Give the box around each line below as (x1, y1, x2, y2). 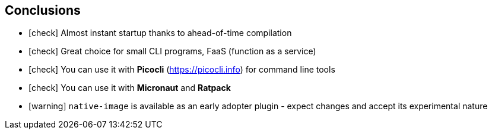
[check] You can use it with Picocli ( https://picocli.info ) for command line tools (28, 64, 335, 75)
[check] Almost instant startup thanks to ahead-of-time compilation (28, 28, 292, 38)
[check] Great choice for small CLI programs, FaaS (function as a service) (28, 46, 316, 57)
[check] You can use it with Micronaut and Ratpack (28, 83, 231, 93)
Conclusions (5, 3, 81, 18)
